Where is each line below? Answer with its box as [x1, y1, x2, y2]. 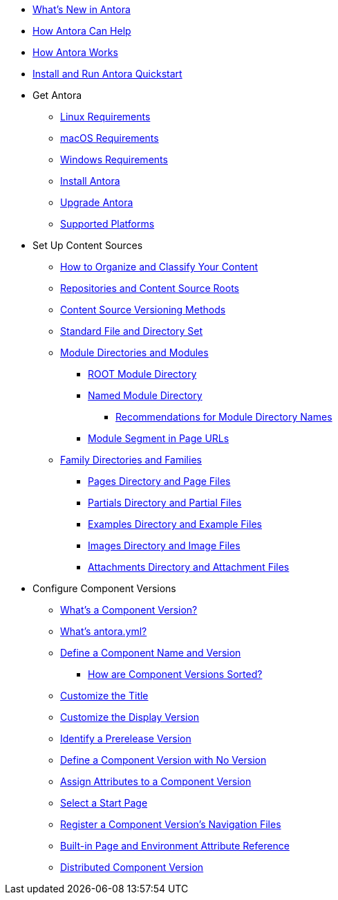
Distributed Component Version [60, 861, 204, 873]
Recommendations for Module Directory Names [115, 411, 332, 423]
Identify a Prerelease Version [60, 733, 191, 744]
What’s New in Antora [32, 3, 131, 15]
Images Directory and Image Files [88, 540, 241, 551]
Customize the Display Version [60, 711, 200, 723]
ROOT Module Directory [88, 368, 197, 380]
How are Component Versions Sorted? [88, 668, 263, 680]
